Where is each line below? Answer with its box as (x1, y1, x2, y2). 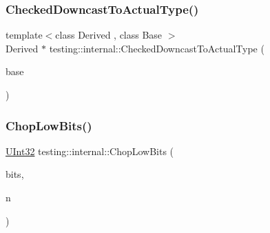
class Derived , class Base (55, 28, 163, 42)
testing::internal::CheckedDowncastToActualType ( (49, 41, 264, 55)
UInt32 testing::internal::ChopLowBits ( (6, 143, 174, 158)
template (6, 28, 43, 42)
